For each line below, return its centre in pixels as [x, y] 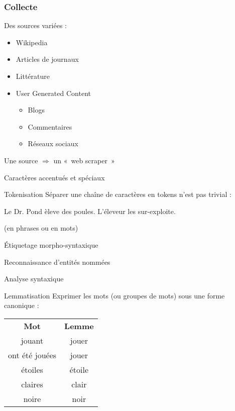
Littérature [33, 76]
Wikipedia [32, 42]
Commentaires [50, 126]
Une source [21, 160]
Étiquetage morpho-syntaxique [51, 244]
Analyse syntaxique [34, 279]
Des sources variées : [35, 25]
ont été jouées [32, 355]
